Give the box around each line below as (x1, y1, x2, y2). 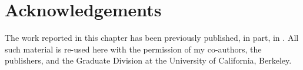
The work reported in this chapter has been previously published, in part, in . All (5, 32, 299, 44)
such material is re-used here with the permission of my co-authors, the (5, 43, 262, 55)
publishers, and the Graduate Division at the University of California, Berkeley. (5, 54, 292, 66)
